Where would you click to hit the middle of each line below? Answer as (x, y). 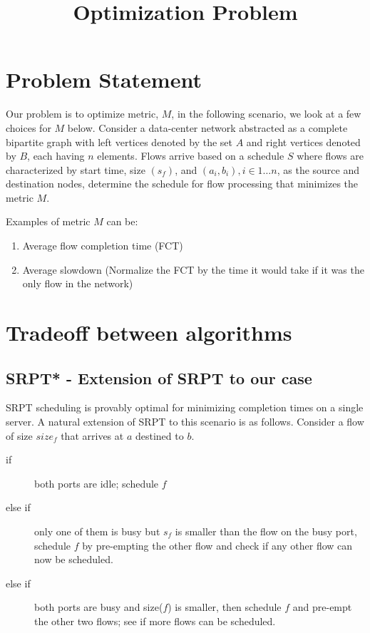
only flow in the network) (78, 283)
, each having (56, 156)
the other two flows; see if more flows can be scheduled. (155, 621)
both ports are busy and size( (99, 607)
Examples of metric (48, 221)
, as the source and (318, 169)
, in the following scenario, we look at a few (266, 114)
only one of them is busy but (97, 531)
